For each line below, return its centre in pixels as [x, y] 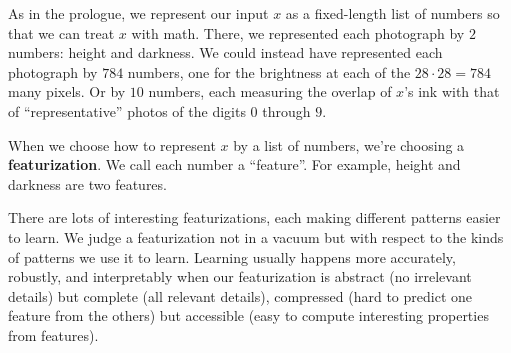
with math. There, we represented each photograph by [298, 32]
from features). [53, 334]
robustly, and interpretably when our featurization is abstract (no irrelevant [240, 276]
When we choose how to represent [112, 144]
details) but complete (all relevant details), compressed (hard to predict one [240, 295]
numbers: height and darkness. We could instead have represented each [225, 52]
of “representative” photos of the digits [127, 110]
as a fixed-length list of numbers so [392, 13]
